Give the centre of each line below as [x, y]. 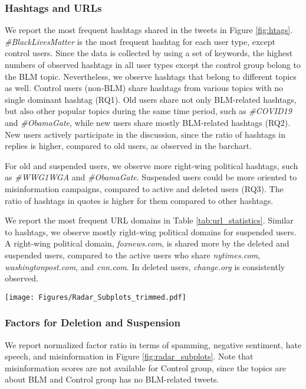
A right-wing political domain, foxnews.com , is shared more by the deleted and [147, 243]
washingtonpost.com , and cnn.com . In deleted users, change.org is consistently [145, 266]
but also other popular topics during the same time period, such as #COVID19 [148, 111]
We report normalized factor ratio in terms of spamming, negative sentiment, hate [153, 344]
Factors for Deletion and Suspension [93, 322]
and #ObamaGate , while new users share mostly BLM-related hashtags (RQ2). [148, 122]
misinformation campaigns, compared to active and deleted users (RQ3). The [144, 188]
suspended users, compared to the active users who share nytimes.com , [133, 255]
